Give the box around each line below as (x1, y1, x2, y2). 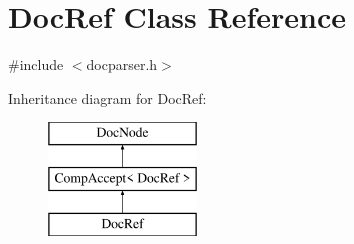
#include (8, 54, 64, 75)
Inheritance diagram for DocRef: (8, 87, 207, 108)
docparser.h (86, 54, 158, 75)
